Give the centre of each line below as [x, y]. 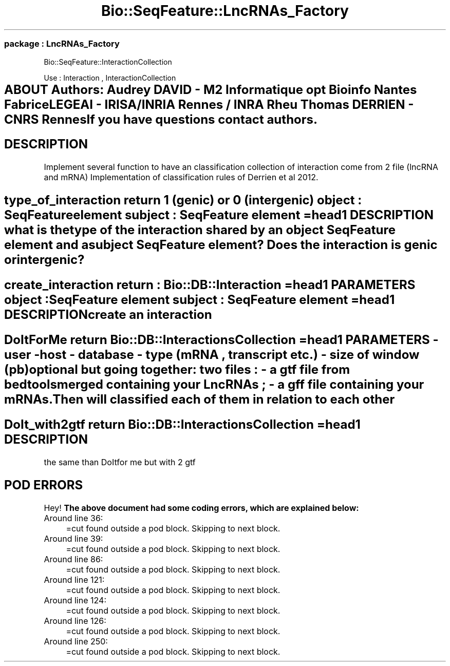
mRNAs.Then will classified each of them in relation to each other [200, 399]
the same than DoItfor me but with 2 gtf [120, 462]
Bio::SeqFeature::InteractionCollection [108, 62]
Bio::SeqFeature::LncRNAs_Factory [225, 11]
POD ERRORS [44, 485]
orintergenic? [44, 260]
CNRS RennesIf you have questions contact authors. [161, 119]
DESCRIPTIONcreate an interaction [108, 315]
